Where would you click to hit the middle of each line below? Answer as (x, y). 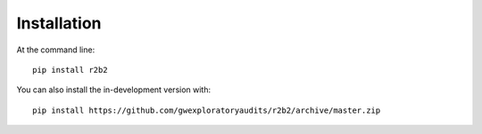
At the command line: (56, 50)
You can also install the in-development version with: (114, 90)
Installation (59, 23)
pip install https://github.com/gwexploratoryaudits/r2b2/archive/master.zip (207, 110)
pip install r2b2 (70, 70)
